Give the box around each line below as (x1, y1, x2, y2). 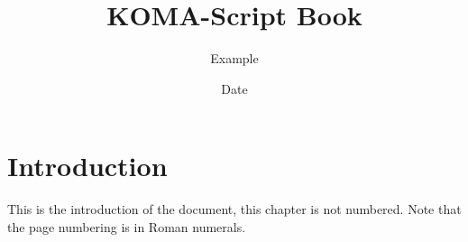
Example (210, 49, 259, 68)
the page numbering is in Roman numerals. (7, 217, 246, 236)
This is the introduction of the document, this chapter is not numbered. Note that (7, 200, 462, 219)
